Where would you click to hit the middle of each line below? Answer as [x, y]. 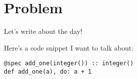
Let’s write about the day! [43, 31]
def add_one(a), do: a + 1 [48, 71]
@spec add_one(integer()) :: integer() [69, 64]
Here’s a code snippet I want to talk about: [69, 47]
